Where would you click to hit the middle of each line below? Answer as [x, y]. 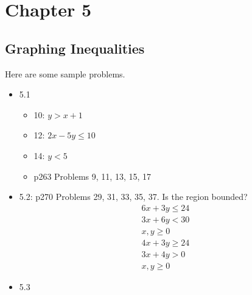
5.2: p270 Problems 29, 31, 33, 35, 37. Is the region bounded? [133, 197]
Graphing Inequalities [75, 48]
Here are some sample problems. [65, 73]
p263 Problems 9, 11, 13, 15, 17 [93, 176]
